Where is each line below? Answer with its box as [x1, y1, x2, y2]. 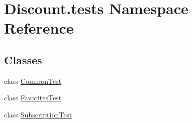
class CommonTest [4, 75, 62, 86]
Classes [4, 52, 42, 67]
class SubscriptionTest [4, 109, 72, 119]
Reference [4, 18, 74, 38]
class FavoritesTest [4, 92, 62, 103]
